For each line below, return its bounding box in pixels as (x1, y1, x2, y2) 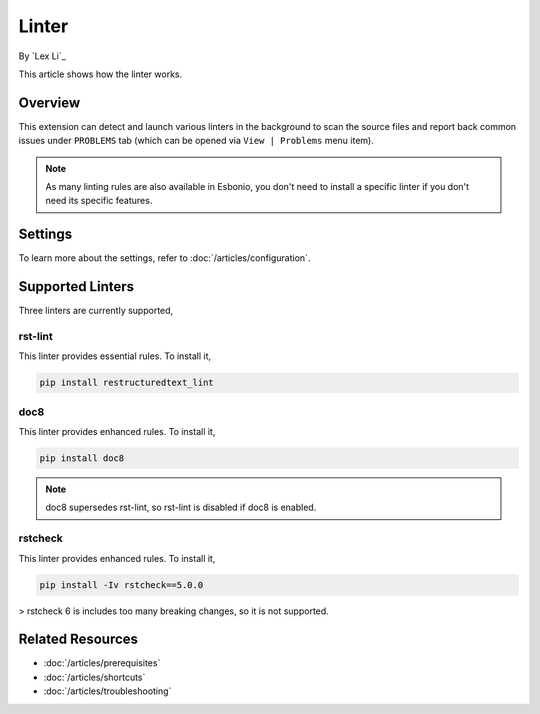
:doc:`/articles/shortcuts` (43, 671, 146, 683)
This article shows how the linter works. (18, 68, 183, 80)
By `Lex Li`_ (18, 50, 67, 62)
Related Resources (18, 631, 139, 648)
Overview (18, 94, 81, 111)
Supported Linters (18, 278, 135, 295)
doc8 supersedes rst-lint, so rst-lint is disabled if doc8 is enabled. (45, 501, 317, 514)
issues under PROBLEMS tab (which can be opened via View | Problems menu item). (18, 135, 374, 147)
